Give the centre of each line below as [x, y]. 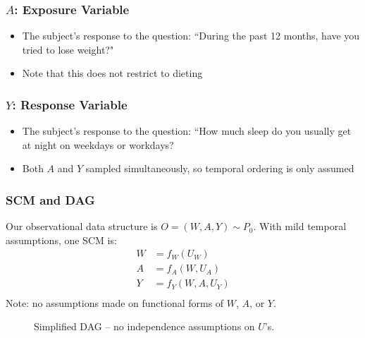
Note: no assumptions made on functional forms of [115, 302]
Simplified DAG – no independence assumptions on [144, 326]
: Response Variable [70, 104]
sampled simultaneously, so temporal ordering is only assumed [220, 168]
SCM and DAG [50, 199]
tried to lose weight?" [68, 49]
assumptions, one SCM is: [61, 240]
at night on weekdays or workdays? [98, 144]
